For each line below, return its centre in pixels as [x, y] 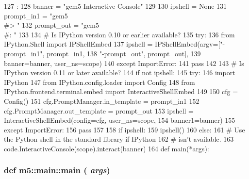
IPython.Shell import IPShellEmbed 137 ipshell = [78, 44]
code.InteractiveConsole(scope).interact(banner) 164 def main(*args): [107, 148]
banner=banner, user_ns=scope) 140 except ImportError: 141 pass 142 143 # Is [124, 63]
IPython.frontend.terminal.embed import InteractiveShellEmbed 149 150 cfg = [121, 91]
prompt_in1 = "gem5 [36, 15]
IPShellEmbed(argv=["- [190, 44]
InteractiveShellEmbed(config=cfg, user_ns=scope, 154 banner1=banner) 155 [120, 120]
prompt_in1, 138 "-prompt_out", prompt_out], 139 [124, 53]
